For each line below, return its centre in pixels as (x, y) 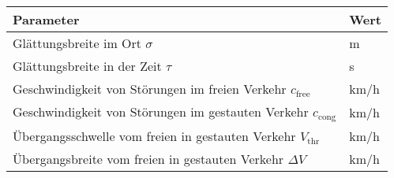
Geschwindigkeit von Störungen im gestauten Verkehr (161, 111)
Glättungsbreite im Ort (77, 43)
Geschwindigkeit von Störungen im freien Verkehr (150, 89)
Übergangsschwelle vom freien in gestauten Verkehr (154, 135)
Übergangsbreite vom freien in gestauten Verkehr (148, 158)
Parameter (46, 19)
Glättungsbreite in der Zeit (87, 66)
